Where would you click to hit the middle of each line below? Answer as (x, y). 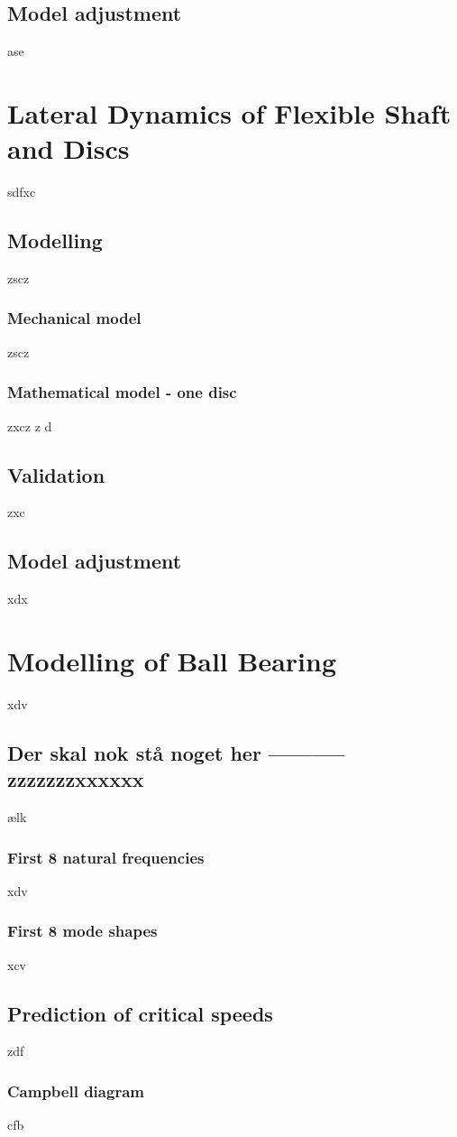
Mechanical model (74, 318)
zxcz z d (30, 425)
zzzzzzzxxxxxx (76, 779)
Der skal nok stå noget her (134, 752)
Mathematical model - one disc (122, 392)
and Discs (69, 148)
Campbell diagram (76, 1091)
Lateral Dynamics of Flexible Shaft (229, 112)
